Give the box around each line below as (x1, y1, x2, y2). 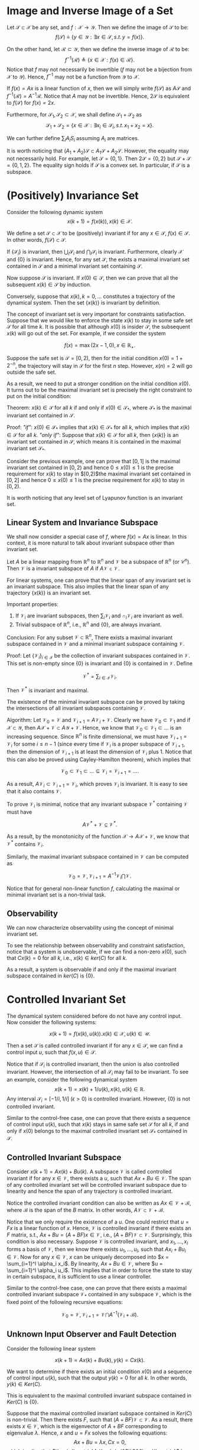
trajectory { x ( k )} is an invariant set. (6, 590, 92, 597)
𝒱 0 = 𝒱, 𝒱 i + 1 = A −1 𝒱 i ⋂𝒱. (68, 871, 132, 881)
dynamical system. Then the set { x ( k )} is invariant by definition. (6, 299, 161, 306)
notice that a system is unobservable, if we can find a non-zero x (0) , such (6, 948, 187, 956)
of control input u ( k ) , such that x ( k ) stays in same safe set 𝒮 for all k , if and (6, 1121, 189, 1128)
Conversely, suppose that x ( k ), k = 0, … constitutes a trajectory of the (6, 293, 175, 300)
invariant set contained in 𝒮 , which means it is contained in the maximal (6, 438, 181, 445)
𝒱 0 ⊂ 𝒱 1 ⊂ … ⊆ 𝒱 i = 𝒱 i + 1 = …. (60, 767, 139, 776)
